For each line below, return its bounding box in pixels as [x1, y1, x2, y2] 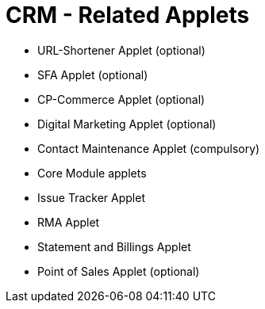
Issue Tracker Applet [37, 190, 145, 204]
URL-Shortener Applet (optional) [37, 43, 205, 57]
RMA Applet [37, 215, 100, 229]
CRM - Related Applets [6, 2, 250, 29]
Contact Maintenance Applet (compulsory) [37, 141, 260, 155]
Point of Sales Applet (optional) [37, 264, 200, 278]
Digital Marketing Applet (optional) [37, 116, 217, 131]
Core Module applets [37, 166, 147, 180]
